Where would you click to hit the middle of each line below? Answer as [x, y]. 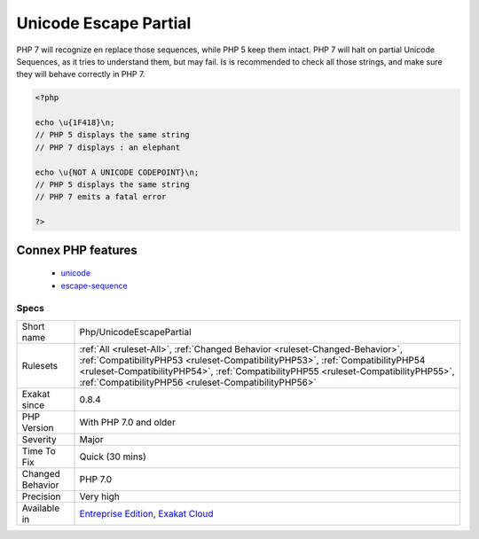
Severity [39, 439]
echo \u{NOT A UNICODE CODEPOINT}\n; [117, 172]
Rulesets [39, 365]
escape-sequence [94, 285]
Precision [41, 496]
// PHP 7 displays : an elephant [108, 147]
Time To [39, 450]
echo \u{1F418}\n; [75, 123]
